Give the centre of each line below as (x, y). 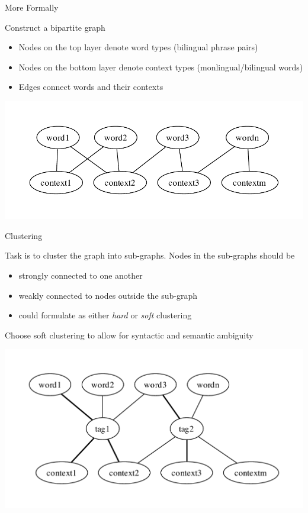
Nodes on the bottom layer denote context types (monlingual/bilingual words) (161, 67)
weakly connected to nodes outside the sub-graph (108, 295)
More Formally (32, 7)
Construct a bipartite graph (55, 27)
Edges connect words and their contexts (91, 87)
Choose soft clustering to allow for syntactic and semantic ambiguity (129, 335)
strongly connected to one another (81, 275)
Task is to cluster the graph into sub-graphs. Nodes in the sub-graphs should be (150, 255)
